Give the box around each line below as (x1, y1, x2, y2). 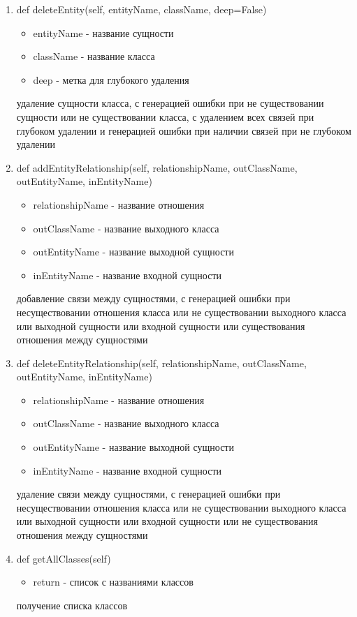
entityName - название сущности (33, 25, 174, 40)
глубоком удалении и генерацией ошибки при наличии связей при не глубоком (16, 123, 351, 137)
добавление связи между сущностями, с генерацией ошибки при (16, 291, 291, 306)
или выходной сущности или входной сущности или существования (16, 318, 305, 333)
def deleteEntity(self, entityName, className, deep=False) (16, 2, 267, 16)
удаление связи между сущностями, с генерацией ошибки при (16, 486, 281, 501)
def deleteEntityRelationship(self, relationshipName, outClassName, (16, 355, 307, 370)
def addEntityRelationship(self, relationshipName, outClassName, (16, 160, 298, 174)
